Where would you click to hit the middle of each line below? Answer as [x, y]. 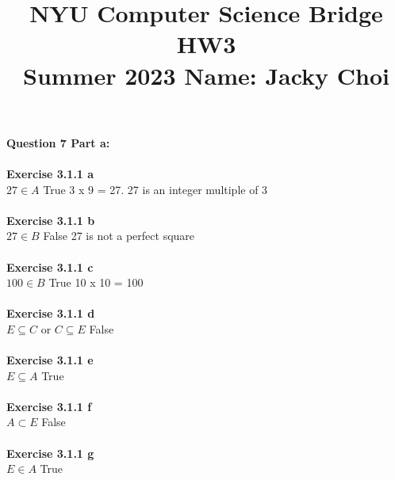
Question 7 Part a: [58, 142]
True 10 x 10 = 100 [96, 282]
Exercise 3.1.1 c [50, 267]
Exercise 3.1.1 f [49, 406]
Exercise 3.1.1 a [50, 173]
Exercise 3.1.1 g [50, 453]
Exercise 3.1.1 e [50, 360]
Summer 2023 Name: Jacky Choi [206, 75]
